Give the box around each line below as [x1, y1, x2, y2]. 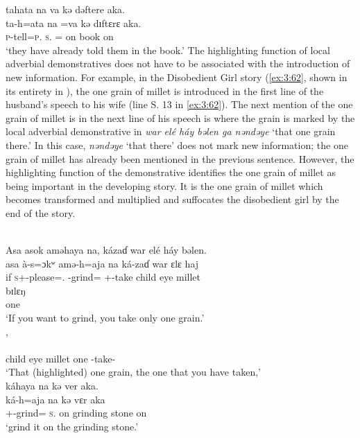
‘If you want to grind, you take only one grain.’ [6, 310, 205, 325]
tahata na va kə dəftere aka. [6, 2, 125, 16]
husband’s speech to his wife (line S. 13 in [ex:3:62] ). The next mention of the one [6, 97, 353, 112]
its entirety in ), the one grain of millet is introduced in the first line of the [6, 83, 324, 98]
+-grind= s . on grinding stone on [6, 405, 147, 420]
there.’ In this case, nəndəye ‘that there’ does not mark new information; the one [6, 137, 348, 152]
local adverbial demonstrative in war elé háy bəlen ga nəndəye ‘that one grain [6, 124, 336, 139]
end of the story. [6, 205, 76, 220]
